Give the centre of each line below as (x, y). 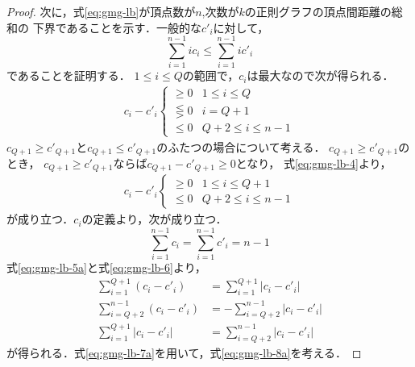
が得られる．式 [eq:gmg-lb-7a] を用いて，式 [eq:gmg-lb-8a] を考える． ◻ (184, 352)
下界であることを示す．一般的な (117, 27)
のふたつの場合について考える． (241, 146)
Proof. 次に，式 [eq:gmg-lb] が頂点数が (101, 11)
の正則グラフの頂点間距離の (318, 11)
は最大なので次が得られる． (320, 75)
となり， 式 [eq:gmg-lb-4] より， (313, 163)
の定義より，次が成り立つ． (154, 219)
